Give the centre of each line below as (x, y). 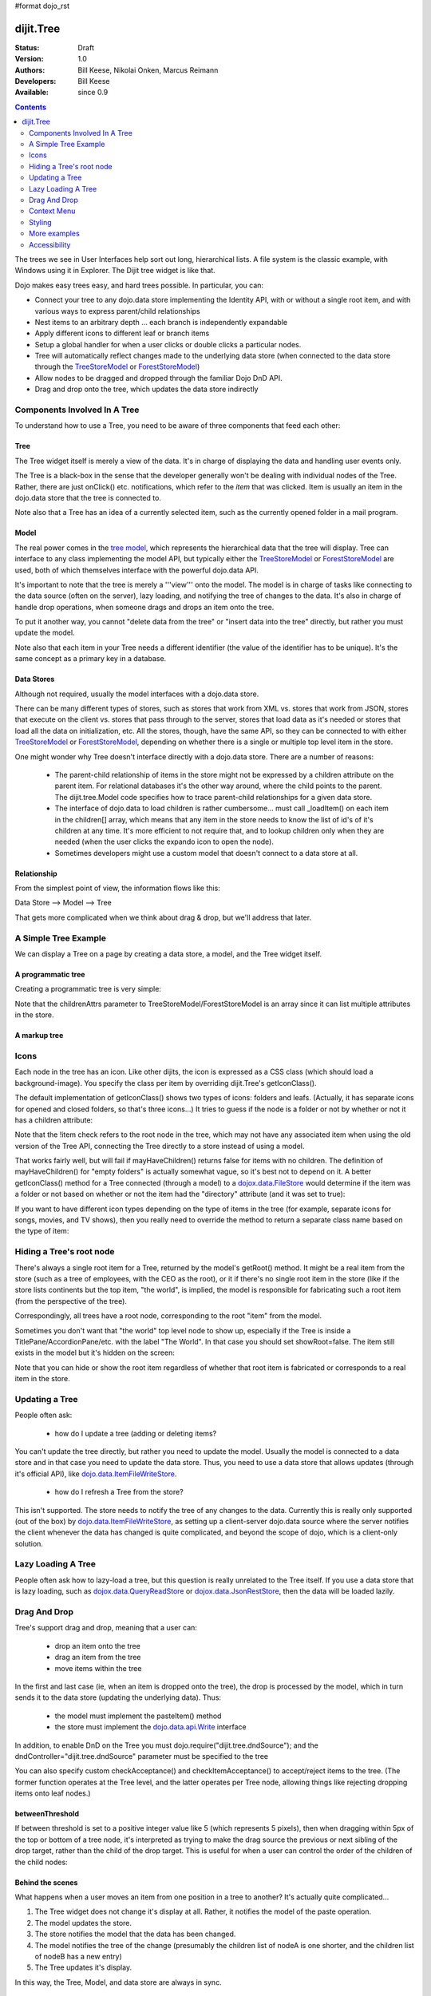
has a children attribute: (54, 1120)
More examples (54, 234)
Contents (31, 107)
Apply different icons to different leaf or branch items (122, 333)
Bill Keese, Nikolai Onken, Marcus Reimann (148, 70)
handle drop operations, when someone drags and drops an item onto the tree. (144, 607)
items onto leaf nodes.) (53, 1793)
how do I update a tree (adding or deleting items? (136, 1433)
